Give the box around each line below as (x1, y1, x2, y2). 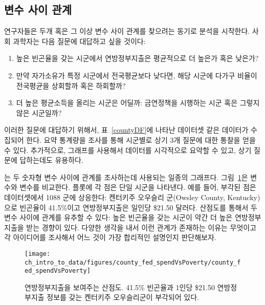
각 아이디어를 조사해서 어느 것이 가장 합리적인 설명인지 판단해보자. (4, 232, 216, 243)
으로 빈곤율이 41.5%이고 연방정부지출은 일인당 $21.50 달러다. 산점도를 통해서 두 (4, 202, 257, 212)
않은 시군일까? (16, 107, 62, 118)
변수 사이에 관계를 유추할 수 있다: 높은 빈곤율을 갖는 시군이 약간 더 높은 (4, 212, 233, 223)
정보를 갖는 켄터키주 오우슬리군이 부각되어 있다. (47, 292, 199, 302)
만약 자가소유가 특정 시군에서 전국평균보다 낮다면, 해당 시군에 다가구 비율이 (16, 70, 257, 80)
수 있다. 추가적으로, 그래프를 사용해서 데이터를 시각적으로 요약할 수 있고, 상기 (4, 144, 252, 155)
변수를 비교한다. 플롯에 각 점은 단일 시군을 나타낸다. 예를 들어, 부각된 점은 (19, 182, 256, 192)
